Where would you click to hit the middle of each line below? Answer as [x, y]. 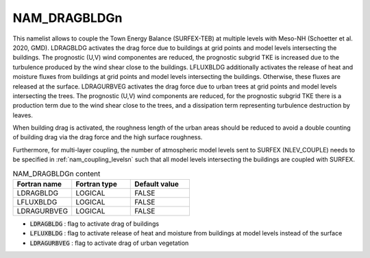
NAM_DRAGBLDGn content [57, 174]
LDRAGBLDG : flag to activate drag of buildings [95, 224]
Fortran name [39, 184]
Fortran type [97, 184]
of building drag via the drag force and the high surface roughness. [108, 137]
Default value [157, 184]
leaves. [23, 115]
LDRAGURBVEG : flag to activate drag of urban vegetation [109, 243]
